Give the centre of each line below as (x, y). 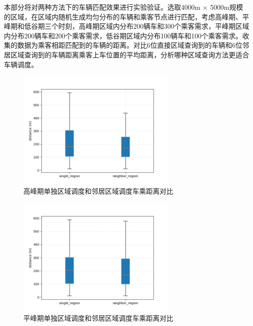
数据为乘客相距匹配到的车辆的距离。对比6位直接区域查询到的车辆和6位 (130, 45)
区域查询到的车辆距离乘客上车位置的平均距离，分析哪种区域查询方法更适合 (130, 54)
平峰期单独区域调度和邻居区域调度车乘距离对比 (98, 318)
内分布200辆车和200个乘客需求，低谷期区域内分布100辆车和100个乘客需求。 (123, 35)
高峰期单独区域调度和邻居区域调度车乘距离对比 (98, 191)
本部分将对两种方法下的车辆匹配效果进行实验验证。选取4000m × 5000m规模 (124, 7)
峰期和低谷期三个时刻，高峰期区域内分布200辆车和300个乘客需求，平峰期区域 (126, 26)
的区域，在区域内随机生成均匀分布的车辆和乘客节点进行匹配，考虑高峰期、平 (126, 16)
